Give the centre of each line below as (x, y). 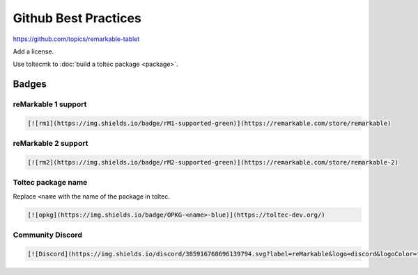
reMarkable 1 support (50, 104)
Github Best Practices (77, 18)
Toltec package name (50, 183)
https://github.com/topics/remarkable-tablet (76, 39)
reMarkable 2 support (51, 144)
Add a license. (33, 51)
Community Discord (48, 235)
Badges (30, 84)
